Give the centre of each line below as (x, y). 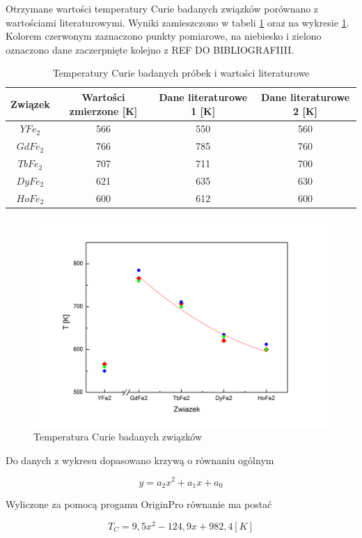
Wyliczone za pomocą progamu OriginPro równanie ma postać (139, 504)
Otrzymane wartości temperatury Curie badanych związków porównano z (162, 8)
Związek (30, 103)
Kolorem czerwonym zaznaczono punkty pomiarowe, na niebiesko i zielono (164, 36)
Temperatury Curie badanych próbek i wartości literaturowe (181, 73)
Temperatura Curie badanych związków (118, 437)
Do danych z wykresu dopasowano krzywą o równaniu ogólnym (140, 460)
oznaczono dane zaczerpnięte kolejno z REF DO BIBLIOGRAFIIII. (150, 49)
